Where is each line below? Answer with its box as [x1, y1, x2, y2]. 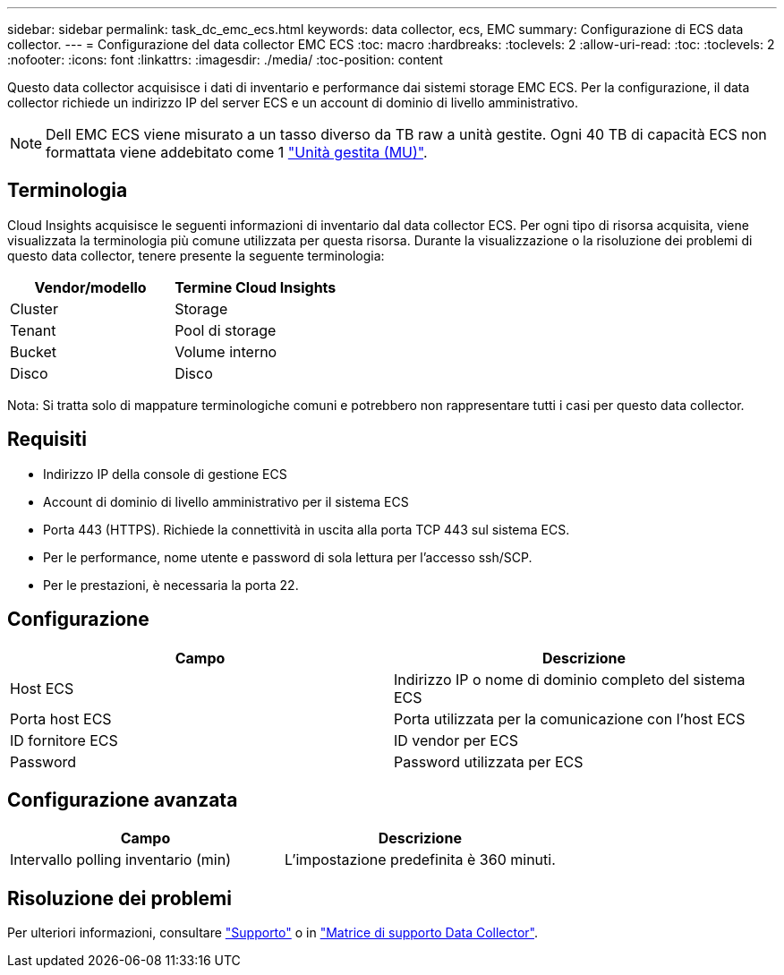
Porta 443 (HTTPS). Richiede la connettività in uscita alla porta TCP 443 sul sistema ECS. [43, 521, 570, 537]
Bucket [10, 342, 57, 361]
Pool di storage [175, 321, 277, 339]
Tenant [10, 321, 56, 339]
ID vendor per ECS [394, 731, 518, 749]
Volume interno [175, 342, 277, 361]
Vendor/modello [34, 278, 147, 296]
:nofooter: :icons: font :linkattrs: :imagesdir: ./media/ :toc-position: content [7, 52, 443, 67]
